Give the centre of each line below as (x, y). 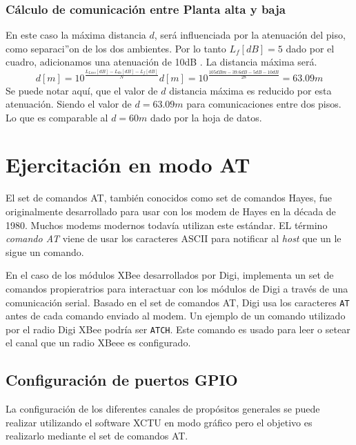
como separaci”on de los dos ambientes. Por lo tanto (116, 48)
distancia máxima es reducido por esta (250, 90)
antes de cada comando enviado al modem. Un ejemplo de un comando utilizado (176, 316)
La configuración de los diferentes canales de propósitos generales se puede (163, 409)
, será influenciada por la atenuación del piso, (250, 35)
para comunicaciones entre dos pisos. (264, 104)
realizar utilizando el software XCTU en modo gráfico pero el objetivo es (159, 422)
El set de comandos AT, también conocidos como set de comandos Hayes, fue (169, 198)
